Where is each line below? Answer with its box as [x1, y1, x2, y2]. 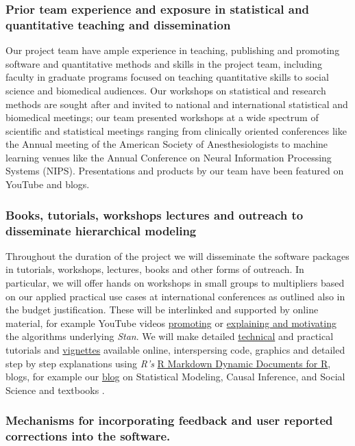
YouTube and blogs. [5, 177, 90, 192]
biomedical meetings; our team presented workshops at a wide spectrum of [5, 110, 319, 124]
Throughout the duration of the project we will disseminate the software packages [5, 248, 350, 263]
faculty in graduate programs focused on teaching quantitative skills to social [5, 70, 329, 84]
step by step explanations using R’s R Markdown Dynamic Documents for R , [5, 356, 331, 370]
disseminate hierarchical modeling [5, 222, 197, 239]
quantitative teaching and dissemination [5, 16, 231, 33]
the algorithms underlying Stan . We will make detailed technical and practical [5, 329, 334, 343]
